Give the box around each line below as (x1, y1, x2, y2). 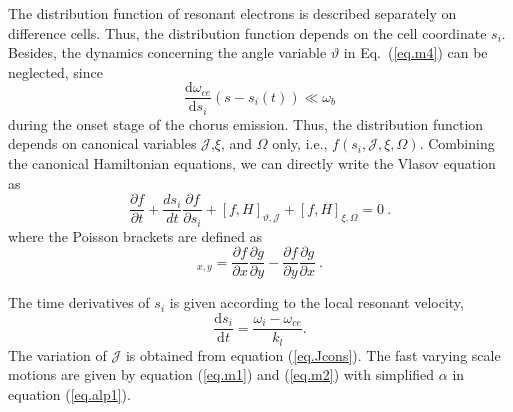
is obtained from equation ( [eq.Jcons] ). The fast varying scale (125, 344, 501, 365)
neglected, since (8, 61, 103, 82)
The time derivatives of (8, 292, 150, 313)
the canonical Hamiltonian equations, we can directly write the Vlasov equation (8, 153, 496, 174)
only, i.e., (272, 133, 328, 154)
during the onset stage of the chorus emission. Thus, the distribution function (8, 113, 484, 134)
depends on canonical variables (8, 133, 197, 154)
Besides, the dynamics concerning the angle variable (8, 42, 327, 63)
